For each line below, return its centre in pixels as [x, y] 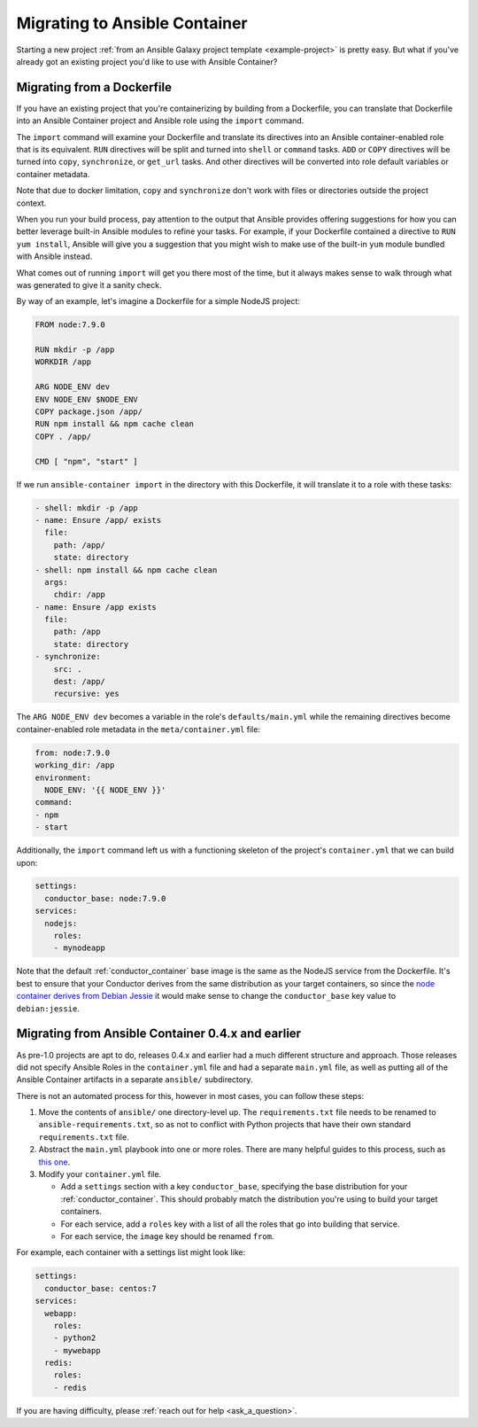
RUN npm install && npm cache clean [115, 424]
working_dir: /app [75, 765]
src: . [68, 669]
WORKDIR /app [63, 362]
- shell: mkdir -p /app [87, 508]
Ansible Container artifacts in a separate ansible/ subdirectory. [135, 1080]
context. [31, 203]
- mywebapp [77, 1350]
